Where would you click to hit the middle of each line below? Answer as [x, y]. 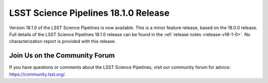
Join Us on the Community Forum [62, 56]
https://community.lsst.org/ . [37, 74]
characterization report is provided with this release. [63, 41]
